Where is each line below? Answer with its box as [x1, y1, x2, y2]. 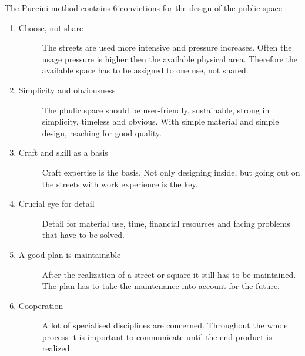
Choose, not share [18, 21, 83, 33]
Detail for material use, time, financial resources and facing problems [42, 217, 290, 229]
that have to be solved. [42, 229, 125, 241]
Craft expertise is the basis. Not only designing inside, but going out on [42, 166, 300, 178]
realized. [42, 342, 72, 354]
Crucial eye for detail [18, 197, 95, 210]
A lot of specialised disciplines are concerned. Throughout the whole [42, 319, 288, 331]
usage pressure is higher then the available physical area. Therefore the [42, 52, 298, 65]
